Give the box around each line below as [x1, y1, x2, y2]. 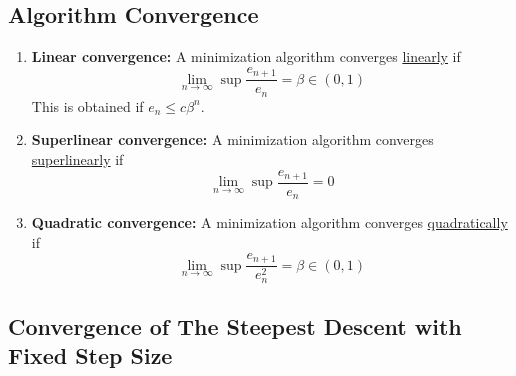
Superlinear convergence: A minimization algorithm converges [31, 129, 434, 150]
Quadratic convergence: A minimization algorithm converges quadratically [31, 212, 508, 233]
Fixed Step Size [8, 340, 173, 371]
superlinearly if [31, 148, 124, 169]
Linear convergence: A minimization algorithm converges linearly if [31, 46, 461, 67]
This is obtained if [31, 95, 144, 116]
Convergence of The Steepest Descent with [8, 310, 462, 341]
